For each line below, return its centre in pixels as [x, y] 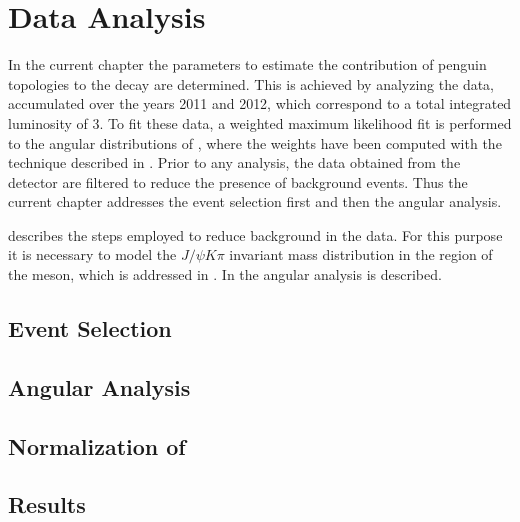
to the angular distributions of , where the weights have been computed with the [255, 142]
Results [47, 504]
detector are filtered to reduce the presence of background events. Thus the [238, 181]
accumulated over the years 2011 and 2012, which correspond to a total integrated [260, 103]
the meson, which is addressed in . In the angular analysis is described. [225, 274]
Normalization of [97, 445]
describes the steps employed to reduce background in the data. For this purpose [255, 234]
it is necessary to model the [92, 254]
